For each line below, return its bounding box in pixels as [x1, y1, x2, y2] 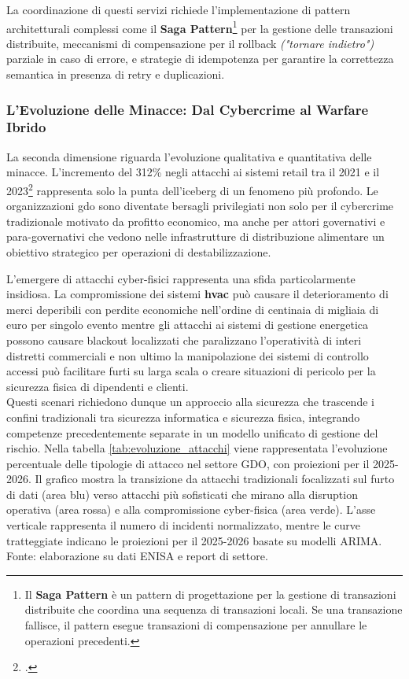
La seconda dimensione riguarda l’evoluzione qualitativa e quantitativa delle [6, 148, 372, 164]
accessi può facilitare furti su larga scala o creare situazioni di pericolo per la [6, 363, 376, 379]
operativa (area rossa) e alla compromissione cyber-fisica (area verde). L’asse [6, 501, 376, 518]
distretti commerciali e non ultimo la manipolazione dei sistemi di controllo [6, 347, 369, 363]
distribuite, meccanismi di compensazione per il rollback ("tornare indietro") [6, 35, 374, 51]
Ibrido [6, 117, 46, 137]
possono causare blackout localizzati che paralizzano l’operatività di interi [6, 331, 362, 348]
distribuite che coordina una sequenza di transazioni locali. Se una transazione [24, 601, 403, 618]
